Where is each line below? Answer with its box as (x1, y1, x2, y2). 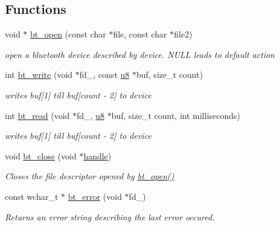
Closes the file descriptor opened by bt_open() (5, 170, 174, 182)
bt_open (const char (30, 28, 106, 40)
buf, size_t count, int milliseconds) (111, 109, 241, 121)
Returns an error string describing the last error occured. (5, 210, 215, 223)
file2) (174, 28, 192, 40)
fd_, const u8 (79, 68, 130, 81)
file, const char (113, 28, 167, 40)
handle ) (83, 149, 112, 162)
